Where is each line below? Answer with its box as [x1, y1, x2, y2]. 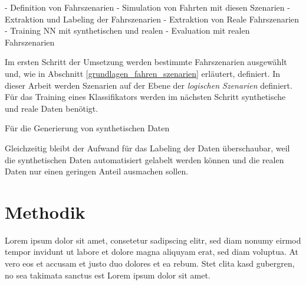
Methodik [5, 199, 85, 224]
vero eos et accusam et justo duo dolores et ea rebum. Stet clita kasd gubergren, [5, 257, 295, 270]
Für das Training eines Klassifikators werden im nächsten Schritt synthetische [5, 90, 286, 103]
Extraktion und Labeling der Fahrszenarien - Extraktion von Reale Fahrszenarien [5, 12, 300, 25]
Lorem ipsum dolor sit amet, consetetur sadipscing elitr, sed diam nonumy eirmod [5, 234, 301, 246]
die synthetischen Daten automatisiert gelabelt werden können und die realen [5, 153, 284, 166]
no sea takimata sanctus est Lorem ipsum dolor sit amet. [5, 268, 210, 281]
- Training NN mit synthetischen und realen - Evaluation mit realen [5, 24, 250, 37]
